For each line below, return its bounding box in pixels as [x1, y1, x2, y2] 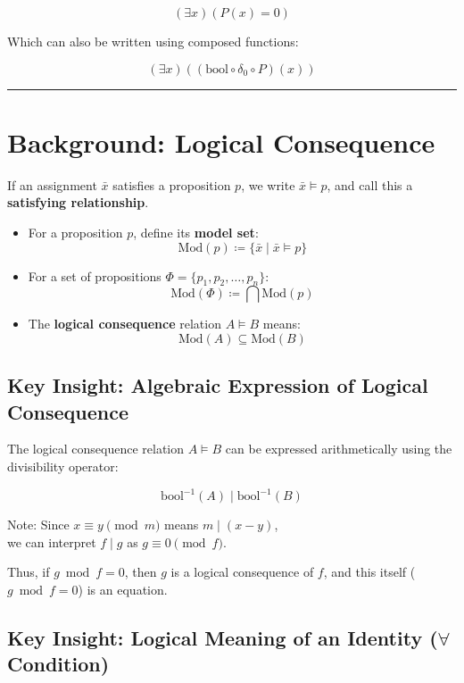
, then [124, 562, 157, 581]
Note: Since [7, 515, 70, 534]
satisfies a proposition [112, 175, 231, 194]
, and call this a [327, 175, 413, 194]
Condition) [7, 650, 110, 678]
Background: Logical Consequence [7, 123, 435, 160]
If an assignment [7, 175, 97, 194]
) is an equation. [78, 579, 168, 598]
